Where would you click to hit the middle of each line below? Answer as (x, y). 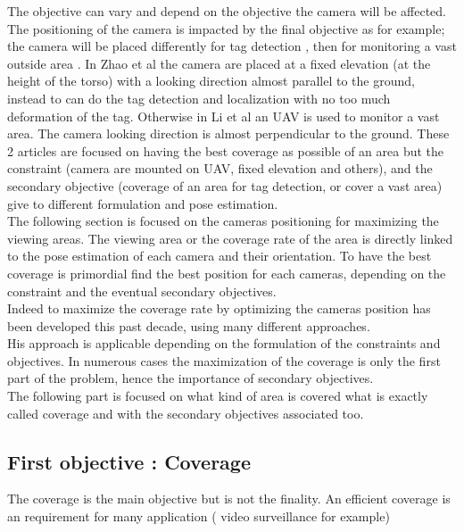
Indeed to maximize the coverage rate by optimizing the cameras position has (219, 308)
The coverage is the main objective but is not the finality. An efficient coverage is (229, 499)
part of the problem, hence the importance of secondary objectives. (191, 378)
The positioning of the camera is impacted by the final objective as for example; (226, 28)
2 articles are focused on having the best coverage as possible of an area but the (226, 150)
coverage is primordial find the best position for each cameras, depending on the (227, 273)
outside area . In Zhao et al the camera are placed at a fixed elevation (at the (219, 63)
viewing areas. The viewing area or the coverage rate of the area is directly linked (230, 238)
